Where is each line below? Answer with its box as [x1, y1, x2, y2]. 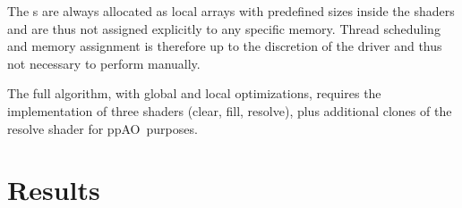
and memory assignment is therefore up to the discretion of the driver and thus [7, 37, 442, 55]
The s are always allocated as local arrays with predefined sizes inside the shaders [7, 2, 455, 20]
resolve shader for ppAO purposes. [7, 119, 198, 137]
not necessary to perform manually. [7, 54, 201, 72]
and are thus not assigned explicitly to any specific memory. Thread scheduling [7, 19, 441, 37]
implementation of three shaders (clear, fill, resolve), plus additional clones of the [7, 101, 452, 120]
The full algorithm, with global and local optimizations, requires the [7, 84, 381, 103]
